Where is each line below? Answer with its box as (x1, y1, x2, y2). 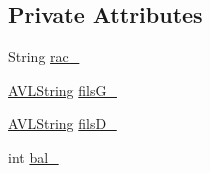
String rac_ (8, 46, 80, 67)
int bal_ (8, 146, 59, 167)
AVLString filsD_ (8, 113, 117, 134)
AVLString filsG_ (8, 79, 117, 100)
